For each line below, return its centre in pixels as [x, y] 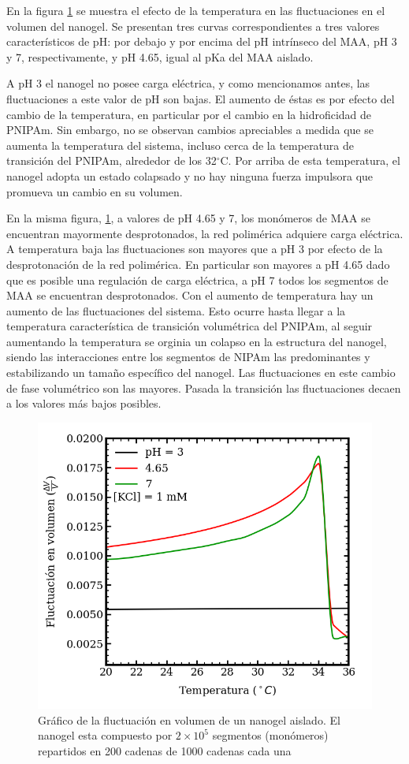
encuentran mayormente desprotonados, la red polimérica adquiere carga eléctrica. [205, 233]
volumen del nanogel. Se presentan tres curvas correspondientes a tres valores [193, 26]
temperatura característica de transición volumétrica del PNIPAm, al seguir [190, 326]
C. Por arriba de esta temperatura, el [310, 160]
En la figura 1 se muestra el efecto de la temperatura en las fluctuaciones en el [196, 10]
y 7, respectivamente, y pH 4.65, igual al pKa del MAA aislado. [160, 56]
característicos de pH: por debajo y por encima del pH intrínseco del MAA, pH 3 [202, 41]
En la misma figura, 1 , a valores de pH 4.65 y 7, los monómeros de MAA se [188, 218]
